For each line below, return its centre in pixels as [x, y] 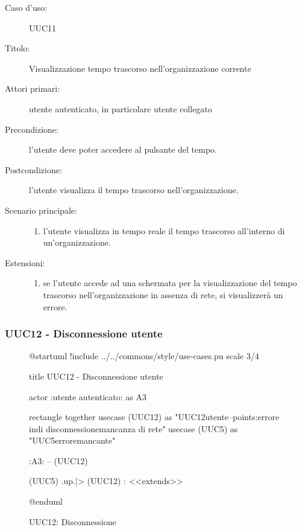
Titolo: [17, 48]
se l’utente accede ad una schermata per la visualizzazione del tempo [170, 283]
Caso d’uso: [26, 7]
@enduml [46, 501]
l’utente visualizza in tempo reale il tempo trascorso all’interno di [164, 230]
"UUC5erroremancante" [72, 440]
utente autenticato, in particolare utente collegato [121, 108]
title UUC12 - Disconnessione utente [96, 376]
